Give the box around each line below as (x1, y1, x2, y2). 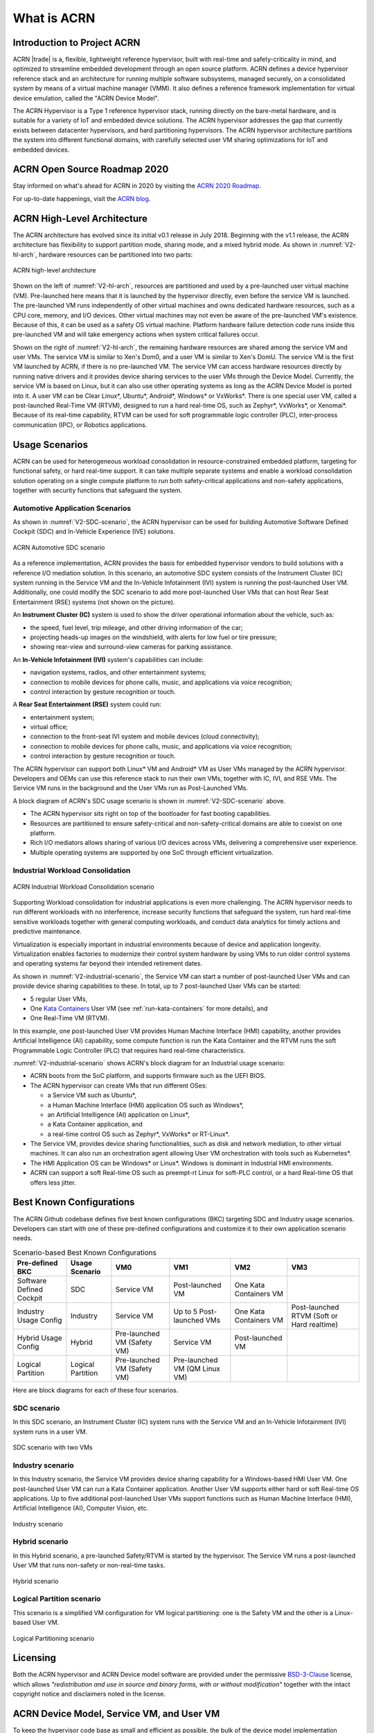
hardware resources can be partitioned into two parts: (38, 250, 193, 259)
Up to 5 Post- (173, 1307, 217, 1316)
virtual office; (30, 723, 69, 731)
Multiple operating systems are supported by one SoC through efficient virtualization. (30, 848, 274, 856)
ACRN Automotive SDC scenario (12, 543, 105, 551)
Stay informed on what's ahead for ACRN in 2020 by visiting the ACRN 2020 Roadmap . (12, 182, 261, 190)
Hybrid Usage (17, 1333, 62, 1343)
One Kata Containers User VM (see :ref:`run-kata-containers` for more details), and (30, 1004, 268, 1012)
